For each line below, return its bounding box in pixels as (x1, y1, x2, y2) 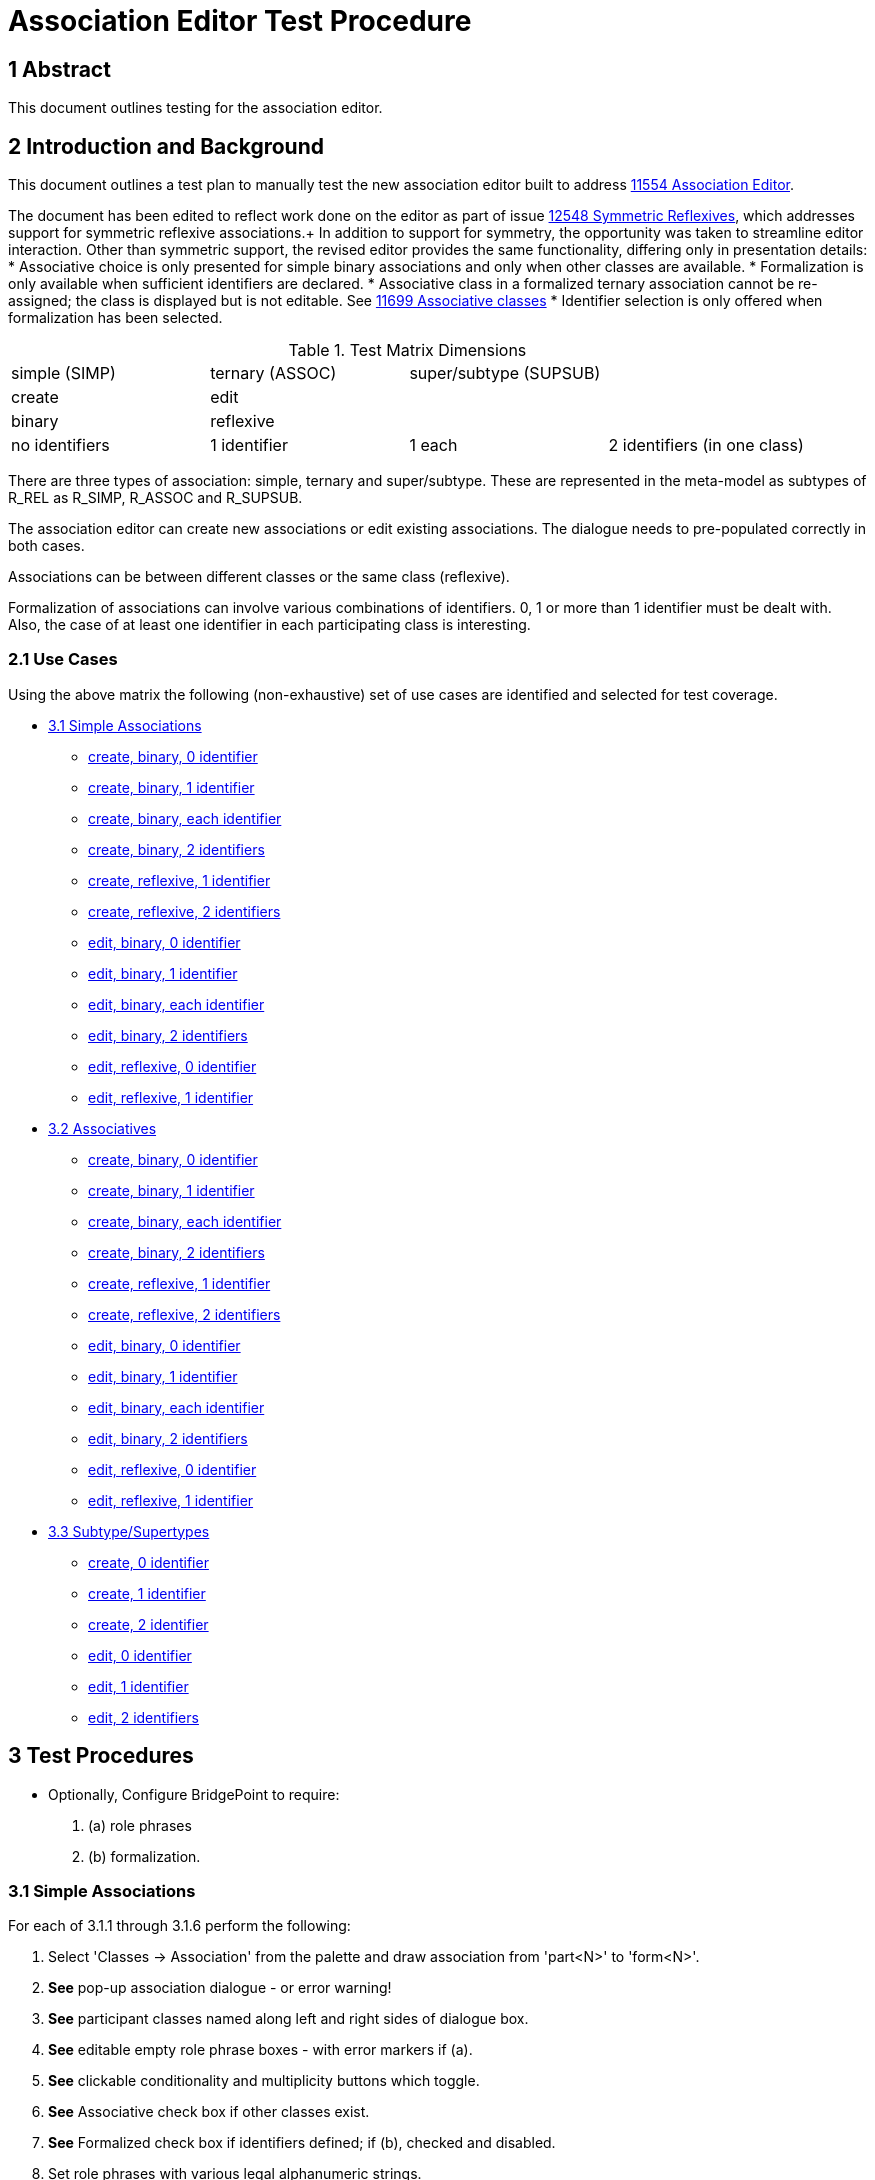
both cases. (8, 537, 85, 555)
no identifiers (11, 435, 110, 456)
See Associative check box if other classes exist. (48, 2103, 370, 2121)
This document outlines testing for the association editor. (8, 99, 383, 117)
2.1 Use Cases (8, 649, 118, 670)
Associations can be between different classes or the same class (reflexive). (8, 568, 510, 586)
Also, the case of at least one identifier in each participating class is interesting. (8, 616, 531, 634)
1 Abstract (8, 56, 111, 82)
